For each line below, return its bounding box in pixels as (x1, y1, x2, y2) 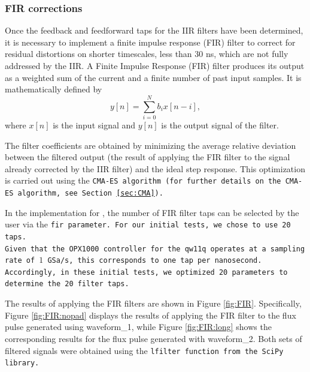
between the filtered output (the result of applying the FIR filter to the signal (5, 151, 290, 163)
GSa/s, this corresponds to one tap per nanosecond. (47, 256, 262, 265)
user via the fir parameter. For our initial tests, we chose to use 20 (5, 218, 291, 230)
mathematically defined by (5, 83, 102, 95)
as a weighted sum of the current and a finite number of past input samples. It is (5, 71, 302, 83)
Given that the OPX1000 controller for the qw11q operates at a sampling (5, 244, 305, 253)
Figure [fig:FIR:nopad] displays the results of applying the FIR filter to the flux (5, 308, 296, 321)
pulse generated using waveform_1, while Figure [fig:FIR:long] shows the (5, 320, 272, 333)
